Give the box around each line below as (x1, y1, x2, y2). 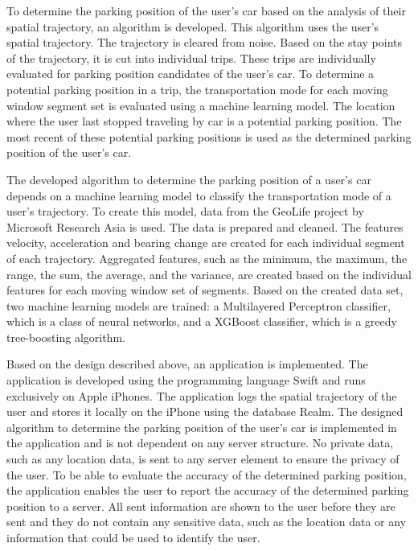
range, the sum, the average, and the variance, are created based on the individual (6, 265, 412, 282)
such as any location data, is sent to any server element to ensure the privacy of (6, 450, 400, 467)
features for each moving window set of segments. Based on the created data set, (6, 282, 404, 298)
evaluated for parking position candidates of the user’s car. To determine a (6, 65, 375, 82)
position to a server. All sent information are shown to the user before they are (6, 497, 395, 514)
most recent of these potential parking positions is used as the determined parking (6, 128, 412, 145)
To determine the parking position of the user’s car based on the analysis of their (6, 2, 406, 19)
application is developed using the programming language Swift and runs (6, 372, 366, 389)
